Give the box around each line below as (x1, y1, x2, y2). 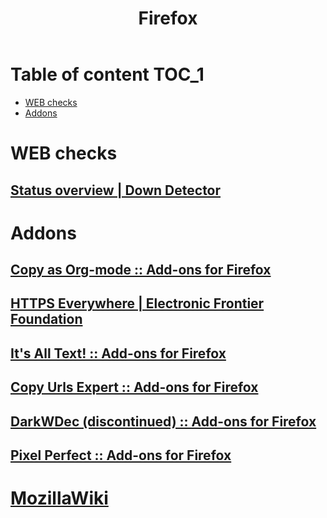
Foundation (10, 311, 83, 328)
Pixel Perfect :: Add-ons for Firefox (10, 447, 232, 464)
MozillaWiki (10, 487, 109, 510)
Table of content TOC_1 (10, 63, 205, 86)
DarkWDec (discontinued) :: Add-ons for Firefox (10, 413, 317, 430)
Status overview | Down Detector (10, 182, 222, 199)
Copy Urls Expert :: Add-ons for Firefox (10, 379, 259, 396)
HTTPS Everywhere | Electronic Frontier (10, 295, 265, 312)
